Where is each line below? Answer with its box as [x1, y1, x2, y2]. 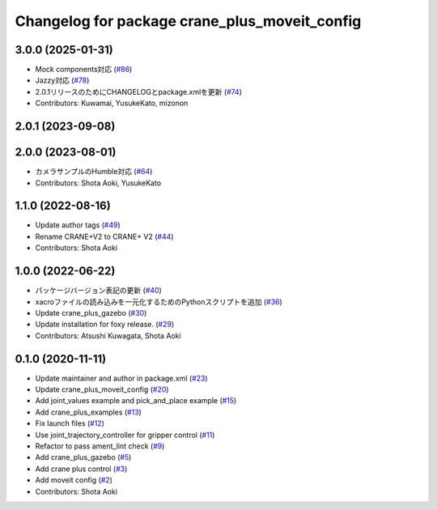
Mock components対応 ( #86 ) [35, 65, 133, 74]
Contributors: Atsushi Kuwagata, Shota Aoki [35, 330, 181, 340]
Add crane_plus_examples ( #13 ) [35, 407, 142, 417]
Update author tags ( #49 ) [35, 220, 121, 230]
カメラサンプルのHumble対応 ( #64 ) [35, 167, 153, 176]
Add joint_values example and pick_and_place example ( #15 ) [35, 396, 237, 406]
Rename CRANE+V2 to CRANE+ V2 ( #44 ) [35, 232, 174, 241]
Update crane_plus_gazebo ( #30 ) [35, 308, 147, 317]
